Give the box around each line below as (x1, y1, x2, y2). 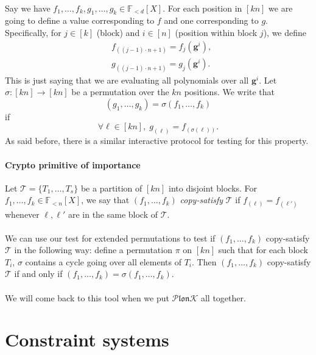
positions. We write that (184, 85, 275, 98)
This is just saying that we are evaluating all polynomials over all (5, 73, 249, 86)
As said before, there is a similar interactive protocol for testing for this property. (5, 134, 309, 147)
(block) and (96, 26, 140, 38)
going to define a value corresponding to (5, 14, 155, 27)
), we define (263, 26, 307, 38)
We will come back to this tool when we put (5, 291, 169, 304)
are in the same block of (68, 207, 158, 220)
